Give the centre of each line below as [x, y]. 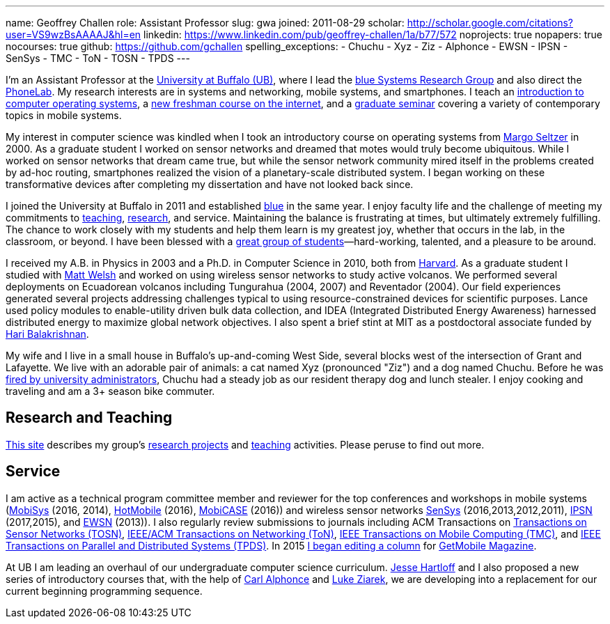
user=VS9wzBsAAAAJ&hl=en [73, 34]
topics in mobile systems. [64, 115]
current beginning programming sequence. [104, 591]
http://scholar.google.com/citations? [490, 23]
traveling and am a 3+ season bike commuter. [110, 391]
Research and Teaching [89, 418]
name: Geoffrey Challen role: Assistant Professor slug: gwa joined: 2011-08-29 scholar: [205, 23]
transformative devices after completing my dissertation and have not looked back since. [210, 184]
